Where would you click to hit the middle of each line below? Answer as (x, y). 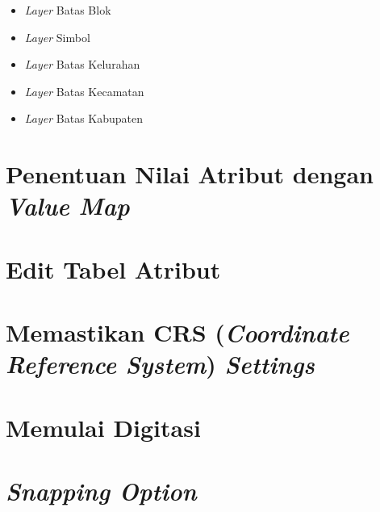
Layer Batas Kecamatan (84, 91)
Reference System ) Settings (160, 364)
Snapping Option (101, 491)
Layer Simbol (57, 37)
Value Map (68, 206)
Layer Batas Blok (68, 10)
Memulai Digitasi (103, 427)
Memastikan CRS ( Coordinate (177, 333)
